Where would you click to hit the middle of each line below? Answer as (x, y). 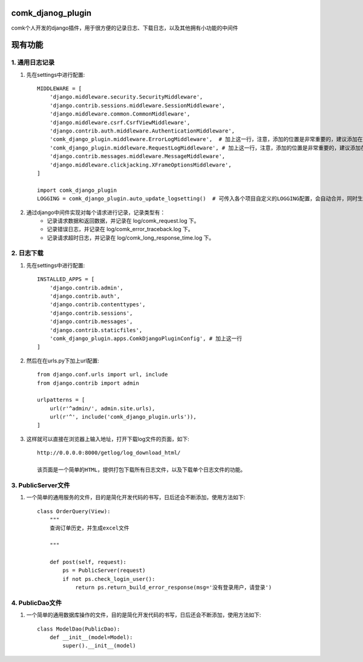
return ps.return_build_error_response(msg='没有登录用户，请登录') (174, 588)
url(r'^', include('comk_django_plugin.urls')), (123, 417)
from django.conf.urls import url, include (103, 375)
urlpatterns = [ (61, 400)
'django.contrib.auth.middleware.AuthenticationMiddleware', (142, 131)
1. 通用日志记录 (33, 62)
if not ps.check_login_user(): (109, 579)
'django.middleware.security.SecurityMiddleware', (126, 97)
